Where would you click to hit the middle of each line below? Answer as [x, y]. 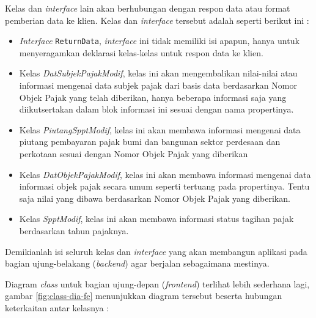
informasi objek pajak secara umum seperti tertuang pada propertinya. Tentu [164, 186]
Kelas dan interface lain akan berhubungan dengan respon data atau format [148, 8]
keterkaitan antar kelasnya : [57, 307]
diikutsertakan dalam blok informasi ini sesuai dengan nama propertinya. [156, 109]
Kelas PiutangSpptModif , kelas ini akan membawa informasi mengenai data [160, 129]
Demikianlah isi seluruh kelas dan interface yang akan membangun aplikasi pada [156, 251]
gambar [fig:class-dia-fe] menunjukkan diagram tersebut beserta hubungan [144, 296]
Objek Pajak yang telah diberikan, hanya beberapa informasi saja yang [153, 97]
